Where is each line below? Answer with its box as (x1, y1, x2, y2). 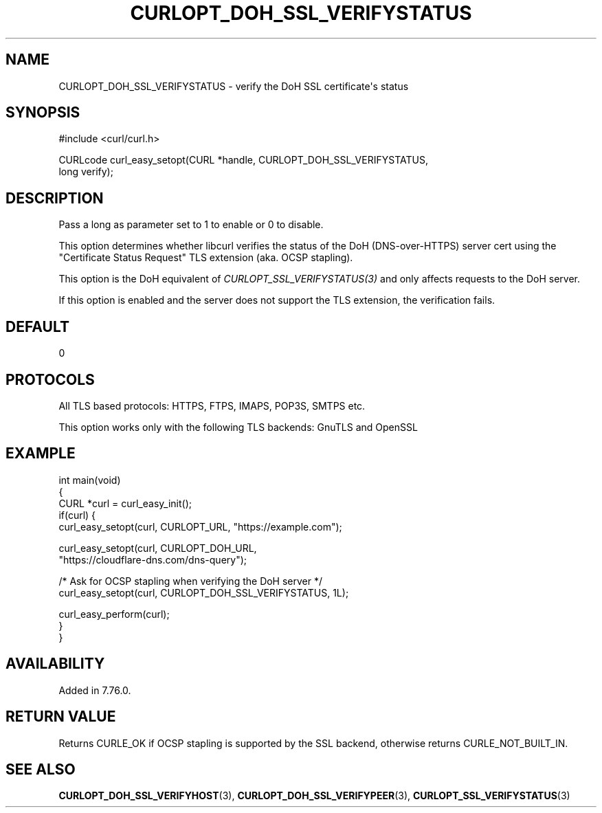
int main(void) (58, 474, 121, 486)
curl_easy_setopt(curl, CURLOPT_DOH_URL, (58, 542, 257, 554)
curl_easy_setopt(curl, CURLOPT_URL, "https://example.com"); (58, 520, 342, 533)
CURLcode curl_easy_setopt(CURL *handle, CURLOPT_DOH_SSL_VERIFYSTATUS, (58, 154, 428, 166)
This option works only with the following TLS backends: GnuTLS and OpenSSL (58, 421, 418, 433)
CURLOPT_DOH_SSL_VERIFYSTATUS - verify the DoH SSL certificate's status (58, 80, 409, 92)
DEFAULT (5, 318, 69, 335)
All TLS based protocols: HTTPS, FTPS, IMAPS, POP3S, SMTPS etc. (58, 399, 366, 412)
